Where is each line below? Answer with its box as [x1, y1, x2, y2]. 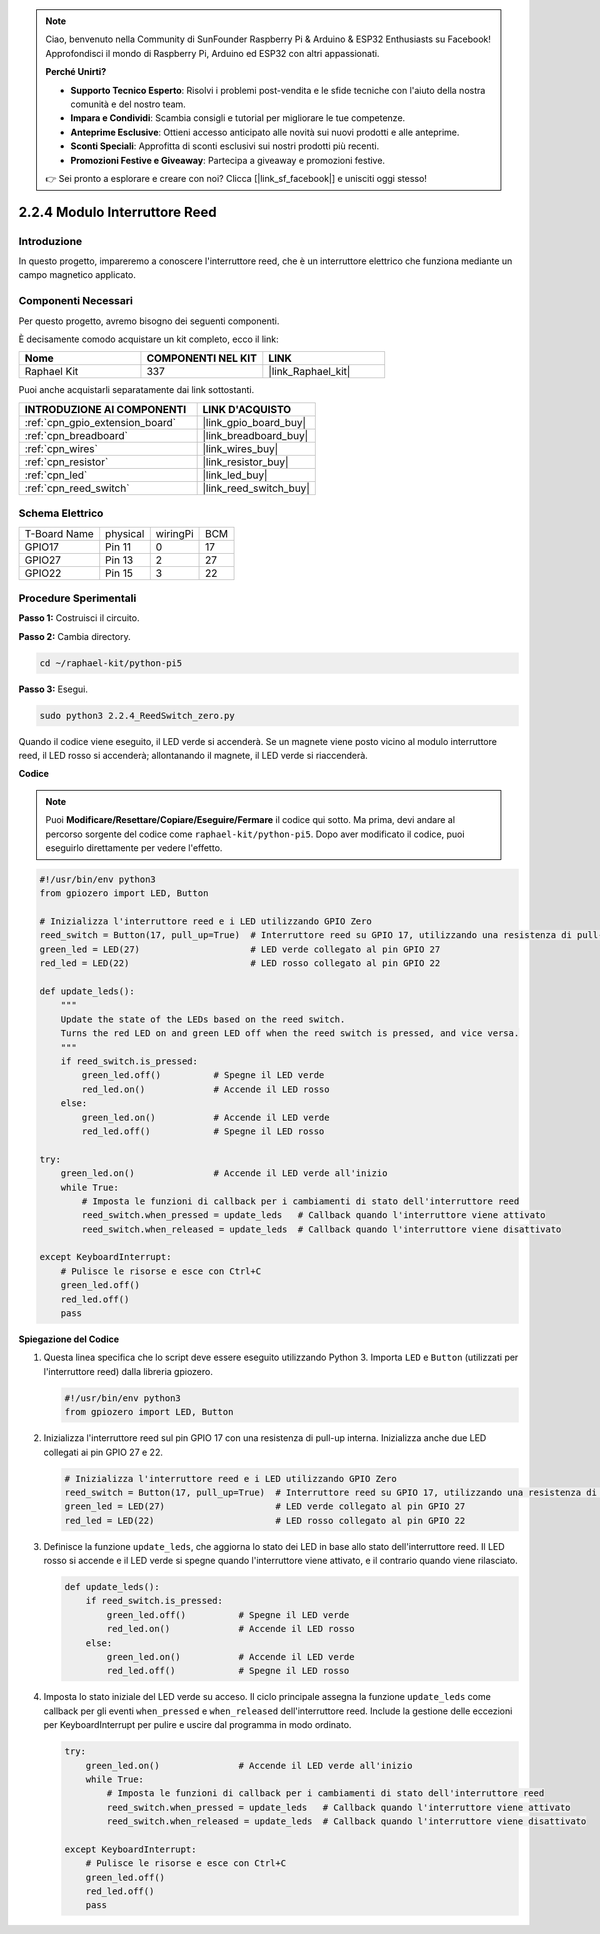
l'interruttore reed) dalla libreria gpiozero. [43, 1365, 214, 1377]
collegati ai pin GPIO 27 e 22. [43, 1446, 164, 1458]
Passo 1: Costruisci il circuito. [18, 612, 140, 624]
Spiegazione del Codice [18, 1333, 120, 1345]
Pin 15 [105, 566, 134, 580]
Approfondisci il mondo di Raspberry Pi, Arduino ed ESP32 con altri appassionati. [45, 47, 380, 59]
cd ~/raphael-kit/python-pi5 [39, 657, 183, 669]
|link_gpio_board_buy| [202, 415, 307, 429]
